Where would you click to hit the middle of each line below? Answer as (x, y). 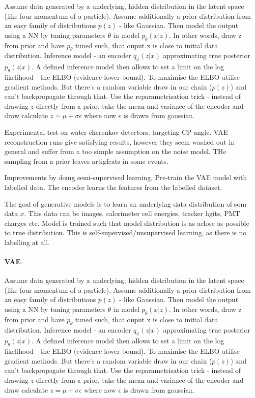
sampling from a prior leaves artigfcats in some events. (86, 161)
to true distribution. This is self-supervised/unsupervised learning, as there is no (126, 232)
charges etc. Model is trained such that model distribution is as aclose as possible (127, 223)
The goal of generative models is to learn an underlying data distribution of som (126, 203)
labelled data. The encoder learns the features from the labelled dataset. (113, 187)
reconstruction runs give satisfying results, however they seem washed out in (119, 141)
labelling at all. (27, 242)
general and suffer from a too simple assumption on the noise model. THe (115, 151)
